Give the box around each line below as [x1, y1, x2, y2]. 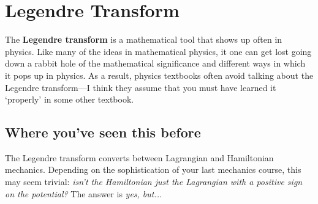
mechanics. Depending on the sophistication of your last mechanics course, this [5, 163, 301, 176]
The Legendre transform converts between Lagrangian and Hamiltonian [5, 151, 274, 164]
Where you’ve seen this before [5, 123, 201, 142]
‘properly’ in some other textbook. [5, 93, 134, 106]
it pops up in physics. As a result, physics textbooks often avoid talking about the [5, 68, 314, 81]
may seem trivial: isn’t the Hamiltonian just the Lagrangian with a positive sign [5, 175, 303, 188]
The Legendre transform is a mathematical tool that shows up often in [5, 33, 282, 46]
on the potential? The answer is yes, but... [5, 187, 162, 200]
